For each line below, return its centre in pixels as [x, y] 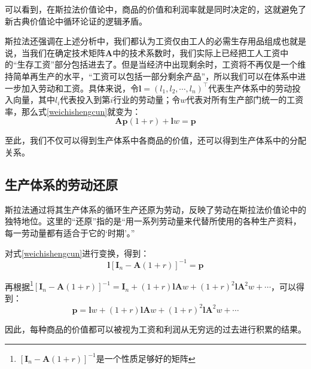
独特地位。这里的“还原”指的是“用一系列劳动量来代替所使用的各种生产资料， [153, 221]
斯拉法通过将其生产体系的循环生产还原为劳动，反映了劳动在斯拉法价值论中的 [155, 209]
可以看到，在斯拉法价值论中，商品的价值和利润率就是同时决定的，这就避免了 [155, 9]
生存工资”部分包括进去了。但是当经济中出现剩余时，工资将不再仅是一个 [157, 64]
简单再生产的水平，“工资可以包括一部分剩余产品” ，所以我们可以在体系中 [155, 76]
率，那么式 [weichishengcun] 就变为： [73, 111]
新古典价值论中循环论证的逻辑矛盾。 [76, 21]
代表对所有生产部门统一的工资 [245, 100]
